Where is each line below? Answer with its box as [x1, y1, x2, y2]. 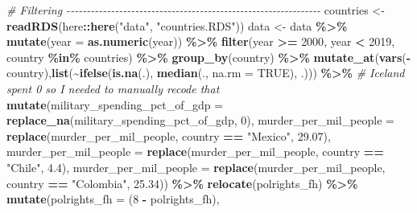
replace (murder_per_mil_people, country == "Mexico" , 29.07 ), [6, 127, 331, 144]
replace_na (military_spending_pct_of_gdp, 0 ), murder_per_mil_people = [6, 112, 394, 129]
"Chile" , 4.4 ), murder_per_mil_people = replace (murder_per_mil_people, [6, 158, 386, 175]
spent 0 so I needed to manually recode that [6, 80, 220, 96]
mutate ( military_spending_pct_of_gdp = [6, 96, 224, 113]
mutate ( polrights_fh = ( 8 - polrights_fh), [6, 190, 220, 207]
